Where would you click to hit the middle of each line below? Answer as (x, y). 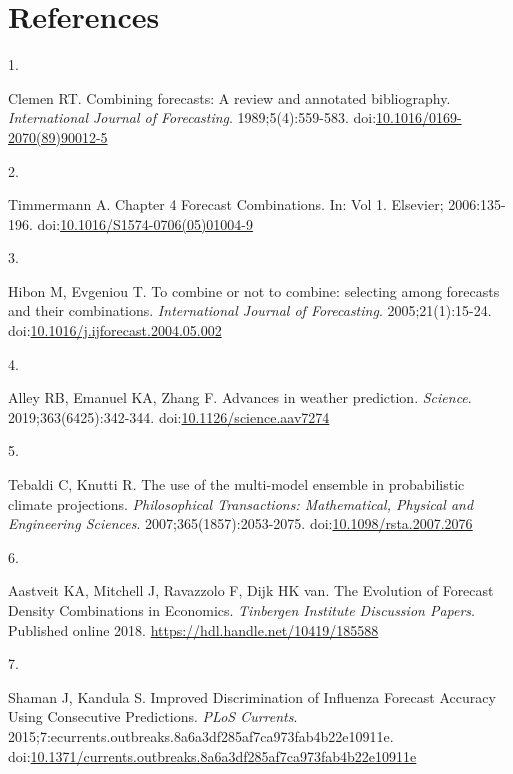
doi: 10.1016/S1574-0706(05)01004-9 (145, 223)
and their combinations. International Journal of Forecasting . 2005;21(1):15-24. (250, 310)
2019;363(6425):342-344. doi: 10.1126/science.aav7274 (169, 416)
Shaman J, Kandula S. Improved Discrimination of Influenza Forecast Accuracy (252, 696)
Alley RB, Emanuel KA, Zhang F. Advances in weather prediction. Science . (240, 397)
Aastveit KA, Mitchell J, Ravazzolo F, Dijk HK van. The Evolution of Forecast (251, 590)
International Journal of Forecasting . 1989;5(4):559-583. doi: (192, 117)
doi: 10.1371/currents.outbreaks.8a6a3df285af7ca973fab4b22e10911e (212, 755)
